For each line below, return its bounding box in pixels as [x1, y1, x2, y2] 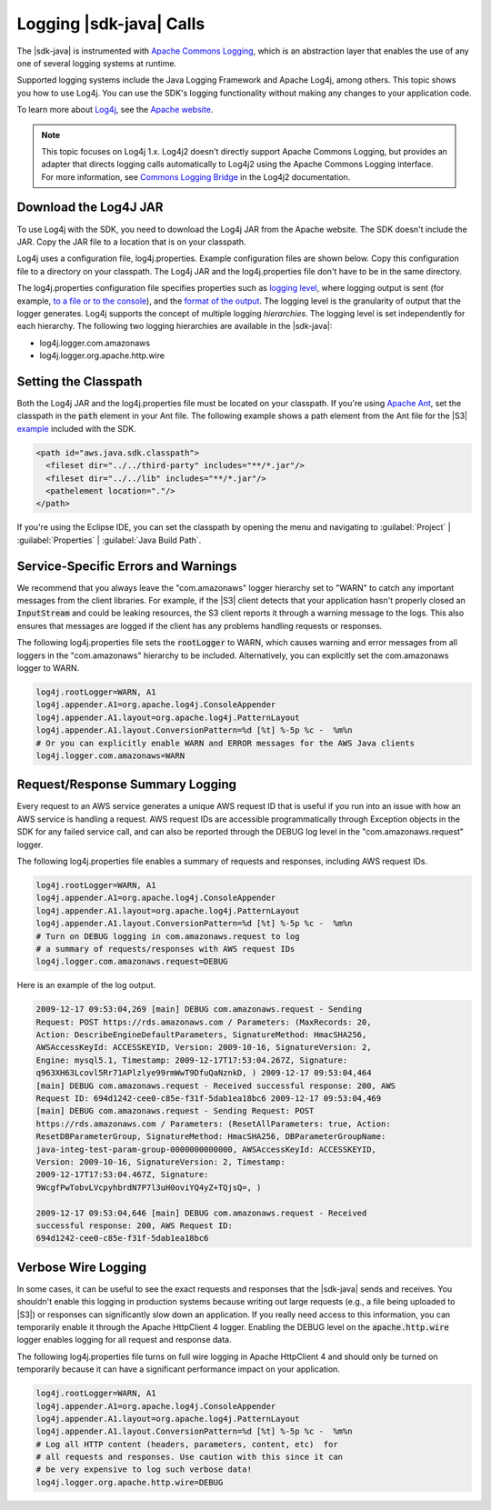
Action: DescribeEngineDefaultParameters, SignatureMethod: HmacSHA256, [35, 1030, 367, 1040]
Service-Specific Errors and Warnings [16, 558, 237, 574]
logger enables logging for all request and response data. [16, 1335, 232, 1345]
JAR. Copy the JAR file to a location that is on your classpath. [16, 236, 246, 247]
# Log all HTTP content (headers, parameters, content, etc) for [35, 1439, 338, 1449]
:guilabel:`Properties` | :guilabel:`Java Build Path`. [16, 535, 202, 545]
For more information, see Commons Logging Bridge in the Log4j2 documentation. [41, 171, 351, 182]
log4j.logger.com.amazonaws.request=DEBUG [35, 956, 228, 967]
